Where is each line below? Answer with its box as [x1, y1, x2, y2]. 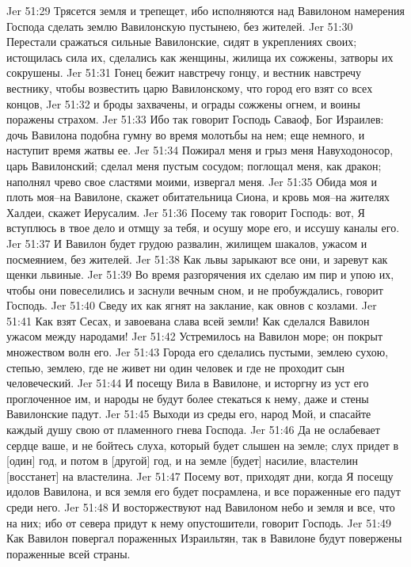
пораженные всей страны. [6, 545, 131, 561]
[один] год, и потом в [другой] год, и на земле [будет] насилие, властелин [6, 452, 359, 469]
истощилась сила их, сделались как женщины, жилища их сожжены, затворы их [6, 48, 394, 65]
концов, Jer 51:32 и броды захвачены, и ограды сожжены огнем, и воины [6, 95, 360, 112]
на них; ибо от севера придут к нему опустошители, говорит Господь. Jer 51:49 [6, 514, 392, 531]
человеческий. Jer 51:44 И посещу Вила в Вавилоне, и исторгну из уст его [6, 375, 369, 391]
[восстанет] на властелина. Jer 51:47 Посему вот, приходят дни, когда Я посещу [6, 467, 394, 484]
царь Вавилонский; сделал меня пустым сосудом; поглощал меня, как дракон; [6, 157, 382, 173]
